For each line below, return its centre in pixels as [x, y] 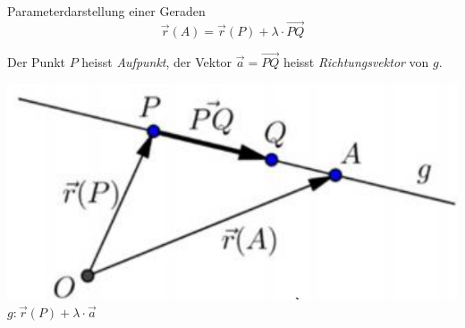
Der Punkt [37, 62]
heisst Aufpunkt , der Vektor [157, 62]
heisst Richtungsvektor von [356, 62]
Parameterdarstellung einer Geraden [106, 11]
